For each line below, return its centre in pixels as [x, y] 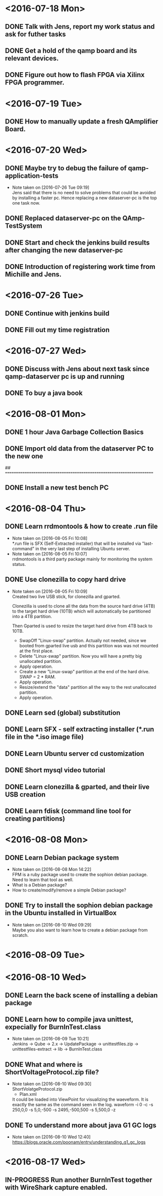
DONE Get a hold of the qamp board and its [71, 51]
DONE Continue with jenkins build [57, 313]
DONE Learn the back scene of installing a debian [81, 995]
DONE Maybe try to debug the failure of [66, 168]
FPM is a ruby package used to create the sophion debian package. [80, 874]
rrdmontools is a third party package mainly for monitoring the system [82, 559]
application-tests [32, 175]
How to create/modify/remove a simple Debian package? [69, 890]
